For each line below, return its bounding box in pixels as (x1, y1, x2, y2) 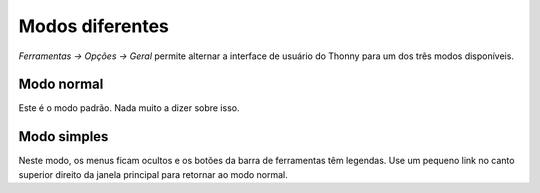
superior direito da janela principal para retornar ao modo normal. (18, 168, 289, 180)
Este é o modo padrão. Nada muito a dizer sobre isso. (18, 102, 240, 114)
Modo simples (18, 128, 109, 145)
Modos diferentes (18, 15, 170, 37)
